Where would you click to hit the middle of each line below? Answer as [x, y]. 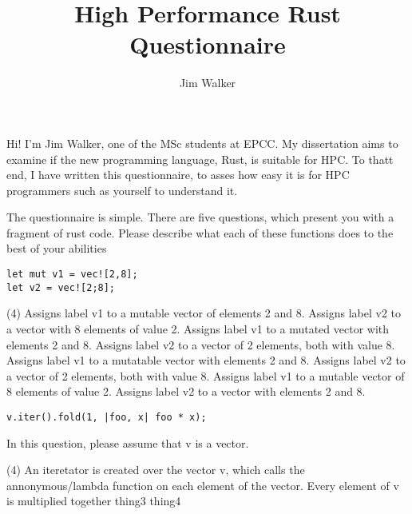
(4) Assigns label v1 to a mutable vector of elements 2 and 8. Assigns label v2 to [204, 313]
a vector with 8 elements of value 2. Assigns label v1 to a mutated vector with [198, 328]
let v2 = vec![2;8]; [61, 287]
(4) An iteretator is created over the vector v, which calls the [156, 470]
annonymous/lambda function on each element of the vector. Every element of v [203, 485]
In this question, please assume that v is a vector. [128, 442]
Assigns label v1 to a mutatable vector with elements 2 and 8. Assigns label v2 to [206, 360]
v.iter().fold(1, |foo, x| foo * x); [107, 417]
